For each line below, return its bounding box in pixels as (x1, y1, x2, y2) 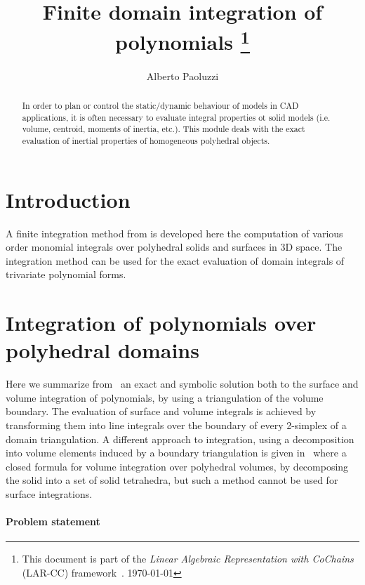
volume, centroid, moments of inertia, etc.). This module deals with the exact (22, 123, 305, 135)
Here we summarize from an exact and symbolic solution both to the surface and (6, 376, 359, 391)
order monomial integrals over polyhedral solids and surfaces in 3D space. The (6, 239, 343, 254)
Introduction (6, 185, 131, 213)
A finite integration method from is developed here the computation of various (6, 225, 343, 240)
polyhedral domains (6, 336, 199, 364)
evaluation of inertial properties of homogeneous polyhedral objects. (22, 135, 270, 146)
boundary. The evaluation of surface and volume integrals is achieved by (6, 404, 317, 419)
